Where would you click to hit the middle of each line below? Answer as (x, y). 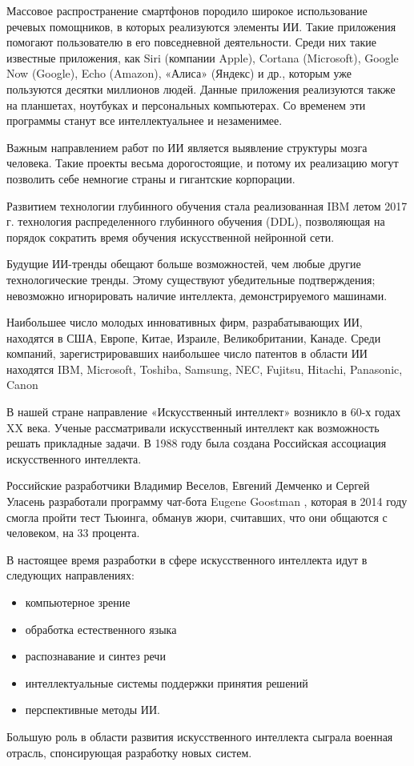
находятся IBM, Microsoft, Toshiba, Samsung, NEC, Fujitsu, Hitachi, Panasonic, (205, 369)
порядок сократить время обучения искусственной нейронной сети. (171, 237)
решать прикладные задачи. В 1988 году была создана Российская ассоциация (197, 443)
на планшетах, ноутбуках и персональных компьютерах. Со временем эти (186, 104)
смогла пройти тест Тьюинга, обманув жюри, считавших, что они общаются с (197, 517)
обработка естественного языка (101, 629)
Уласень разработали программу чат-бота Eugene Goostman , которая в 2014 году (207, 501)
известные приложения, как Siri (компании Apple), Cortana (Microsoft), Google (203, 57)
